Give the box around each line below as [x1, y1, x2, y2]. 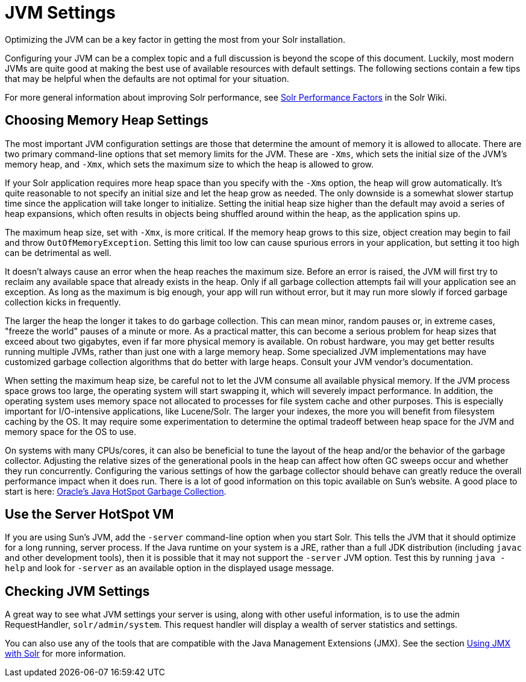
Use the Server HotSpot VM [5, 507, 174, 522]
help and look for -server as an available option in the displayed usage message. [5, 563, 334, 574]
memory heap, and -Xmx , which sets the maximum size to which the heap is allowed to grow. [5, 158, 374, 169]
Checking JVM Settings [5, 583, 150, 599]
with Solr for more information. [5, 648, 126, 659]
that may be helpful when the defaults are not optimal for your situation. [5, 73, 289, 84]
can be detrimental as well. [5, 247, 111, 258]
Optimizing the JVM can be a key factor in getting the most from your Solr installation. [5, 34, 345, 45]
